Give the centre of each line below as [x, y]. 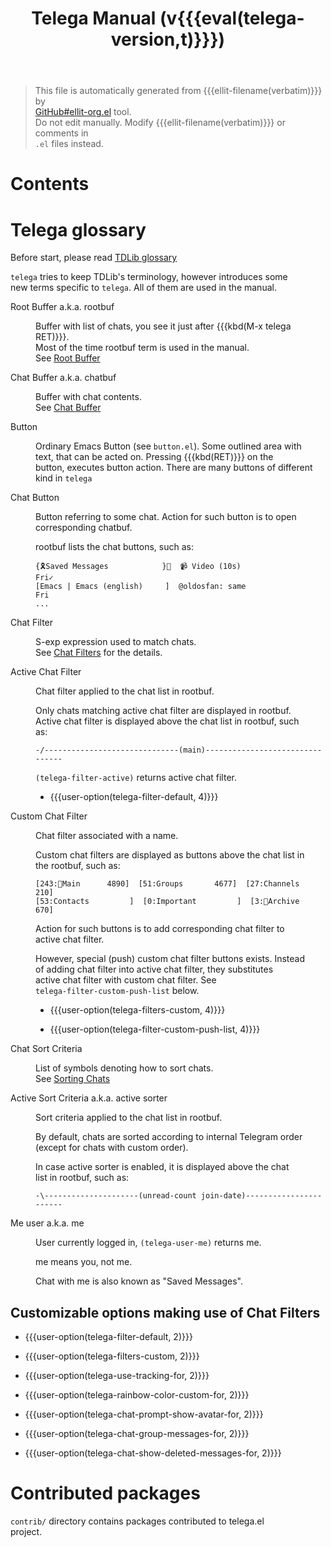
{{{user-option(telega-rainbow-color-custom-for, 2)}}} [137, 1395]
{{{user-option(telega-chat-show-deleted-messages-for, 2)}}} [153, 1453]
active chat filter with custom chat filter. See [126, 980]
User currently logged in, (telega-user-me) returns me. [148, 1243]
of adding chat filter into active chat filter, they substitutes [154, 969]
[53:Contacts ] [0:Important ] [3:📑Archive [167, 902]
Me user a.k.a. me [47, 1223]
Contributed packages [105, 1493]
